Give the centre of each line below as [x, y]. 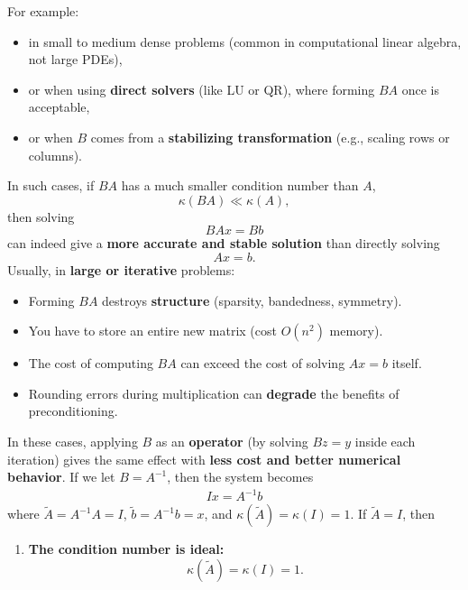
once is [421, 89]
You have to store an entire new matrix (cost [152, 331]
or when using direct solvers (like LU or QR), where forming [202, 89]
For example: [43, 11]
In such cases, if [51, 185]
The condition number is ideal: [126, 549]
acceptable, [59, 107]
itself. [407, 363]
